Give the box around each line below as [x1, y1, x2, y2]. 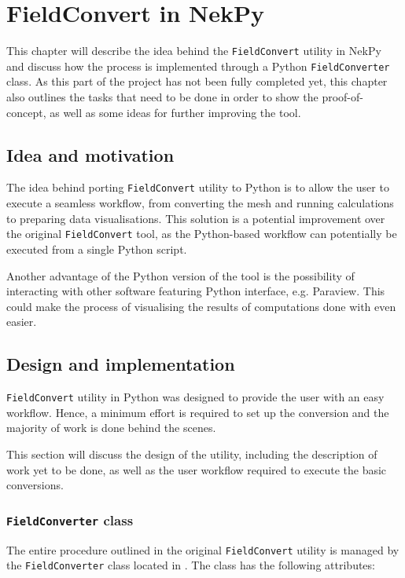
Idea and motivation [6, 142, 175, 166]
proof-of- [322, 89, 363, 105]
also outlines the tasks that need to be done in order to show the [6, 89, 318, 105]
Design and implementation [6, 352, 235, 376]
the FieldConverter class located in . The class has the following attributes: [6, 557, 375, 573]
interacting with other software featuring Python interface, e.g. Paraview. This [6, 283, 385, 299]
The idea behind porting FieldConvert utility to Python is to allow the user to [6, 179, 389, 196]
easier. [6, 313, 37, 330]
